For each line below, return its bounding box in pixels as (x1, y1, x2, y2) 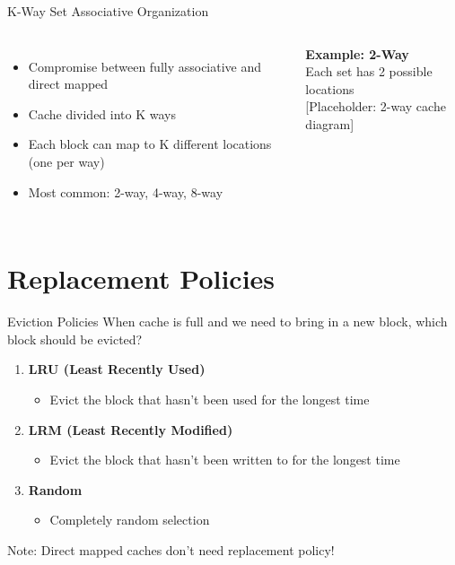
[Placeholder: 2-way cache (305, 97, 446, 116)
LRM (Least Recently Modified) (28, 420, 233, 439)
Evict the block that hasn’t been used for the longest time (49, 390, 370, 409)
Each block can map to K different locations (28, 135, 272, 153)
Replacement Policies (7, 260, 276, 297)
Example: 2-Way (305, 44, 409, 63)
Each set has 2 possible (305, 62, 433, 81)
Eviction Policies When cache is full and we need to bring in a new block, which (7, 312, 448, 331)
